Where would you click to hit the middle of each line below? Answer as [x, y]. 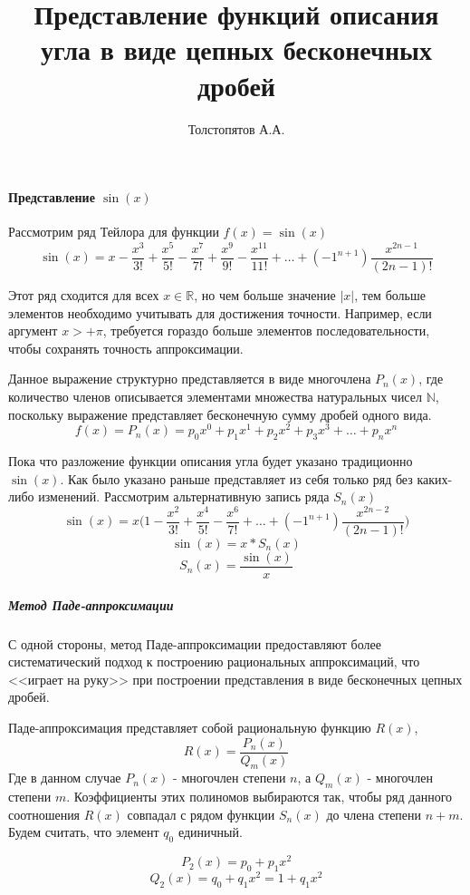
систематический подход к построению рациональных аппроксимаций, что [214, 662]
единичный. [210, 832]
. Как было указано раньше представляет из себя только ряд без [236, 478]
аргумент [33, 331]
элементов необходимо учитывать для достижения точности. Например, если [220, 312]
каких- [435, 478]
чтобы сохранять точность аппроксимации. [126, 348]
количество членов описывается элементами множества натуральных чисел [215, 396]
